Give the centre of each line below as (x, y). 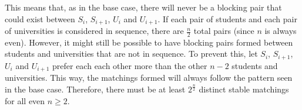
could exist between (40, 18)
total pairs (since (224, 31)
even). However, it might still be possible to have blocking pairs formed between (149, 42)
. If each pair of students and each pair (227, 18)
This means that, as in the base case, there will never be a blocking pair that (143, 7)
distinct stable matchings (244, 89)
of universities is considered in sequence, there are (94, 31)
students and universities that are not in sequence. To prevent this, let (131, 54)
